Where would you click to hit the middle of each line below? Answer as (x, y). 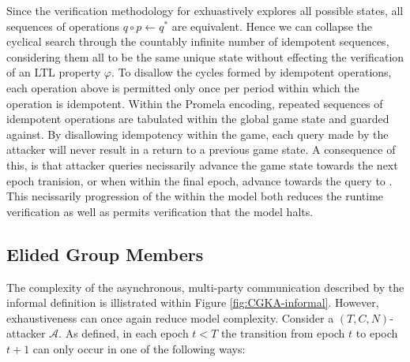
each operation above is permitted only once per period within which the (183, 87)
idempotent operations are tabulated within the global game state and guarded (198, 119)
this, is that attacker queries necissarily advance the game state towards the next (202, 164)
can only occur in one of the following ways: (139, 348)
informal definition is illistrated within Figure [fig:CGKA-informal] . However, (193, 302)
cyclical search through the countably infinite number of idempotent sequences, (198, 41)
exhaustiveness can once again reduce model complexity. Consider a (170, 317)
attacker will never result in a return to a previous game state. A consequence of (201, 149)
